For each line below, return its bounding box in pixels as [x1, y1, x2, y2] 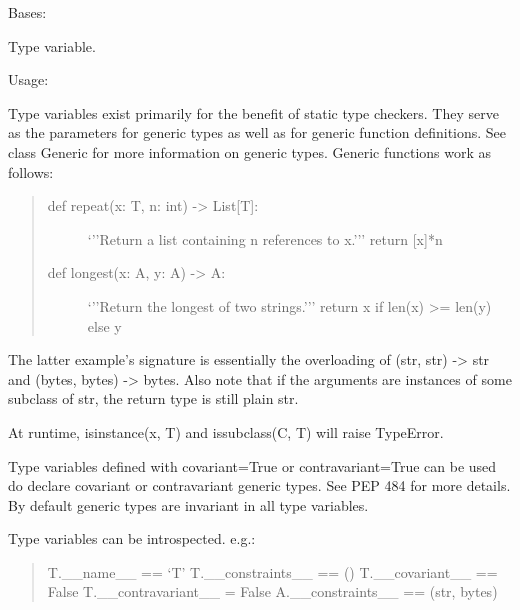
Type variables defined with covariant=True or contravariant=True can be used [8, 455, 497, 476]
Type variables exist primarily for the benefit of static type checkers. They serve [8, 102, 499, 123]
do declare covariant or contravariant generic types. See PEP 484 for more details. [8, 475, 511, 496]
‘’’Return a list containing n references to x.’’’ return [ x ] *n [87, 228, 443, 249]
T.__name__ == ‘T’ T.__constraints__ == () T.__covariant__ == [47, 561, 498, 582]
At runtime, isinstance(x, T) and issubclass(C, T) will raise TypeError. [8, 421, 444, 442]
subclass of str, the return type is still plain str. [8, 388, 299, 409]
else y [87, 315, 122, 336]
